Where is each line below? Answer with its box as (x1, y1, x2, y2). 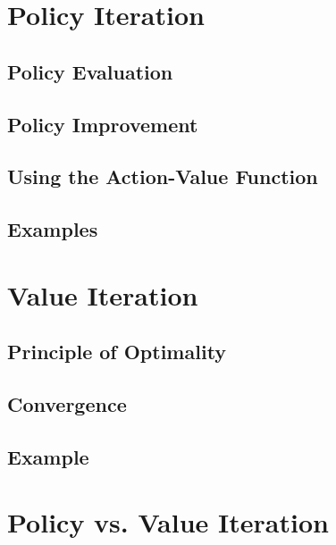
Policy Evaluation (7, 57, 173, 85)
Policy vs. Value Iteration (7, 504, 329, 541)
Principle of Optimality (7, 338, 227, 365)
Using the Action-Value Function (7, 163, 318, 190)
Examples (7, 215, 98, 243)
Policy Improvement (7, 110, 198, 138)
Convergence (7, 390, 127, 418)
